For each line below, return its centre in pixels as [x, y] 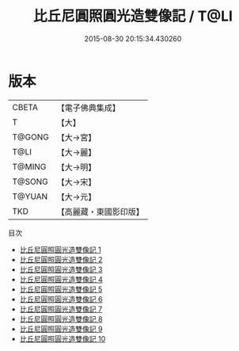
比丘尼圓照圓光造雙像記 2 [61, 259]
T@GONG [30, 137]
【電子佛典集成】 [88, 108]
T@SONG [30, 181]
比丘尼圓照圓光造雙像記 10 [63, 338]
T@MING [29, 166]
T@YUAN [30, 196]
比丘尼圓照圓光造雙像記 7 [61, 309]
